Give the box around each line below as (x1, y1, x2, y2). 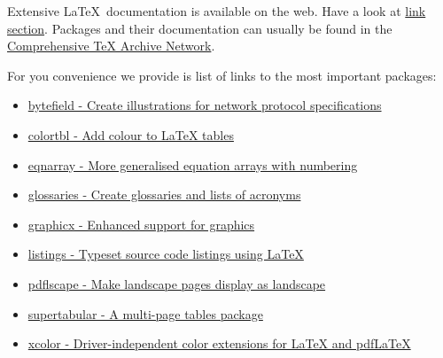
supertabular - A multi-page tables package (27, 304, 263, 323)
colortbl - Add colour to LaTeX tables (27, 125, 234, 144)
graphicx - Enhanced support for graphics (27, 214, 255, 233)
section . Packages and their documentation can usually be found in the (7, 19, 392, 37)
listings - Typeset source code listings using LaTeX (27, 245, 304, 263)
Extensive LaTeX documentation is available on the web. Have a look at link (7, 2, 426, 19)
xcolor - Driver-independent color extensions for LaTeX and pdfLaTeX (27, 334, 411, 353)
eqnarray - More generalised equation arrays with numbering (27, 155, 358, 174)
